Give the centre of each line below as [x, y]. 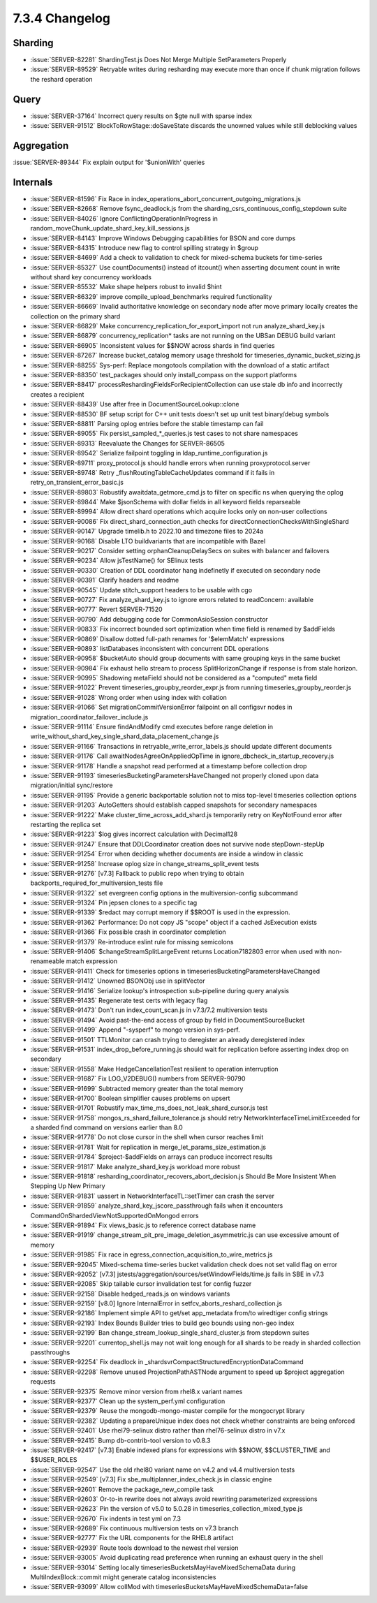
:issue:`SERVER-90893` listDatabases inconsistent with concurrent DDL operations [149, 648]
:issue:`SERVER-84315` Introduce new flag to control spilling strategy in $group [144, 247]
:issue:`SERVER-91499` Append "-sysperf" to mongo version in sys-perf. [135, 1030]
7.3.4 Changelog [62, 18]
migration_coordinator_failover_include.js [89, 717]
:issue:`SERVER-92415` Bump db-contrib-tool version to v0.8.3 [120, 1440]
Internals [33, 182]
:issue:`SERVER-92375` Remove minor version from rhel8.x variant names [136, 1391]
